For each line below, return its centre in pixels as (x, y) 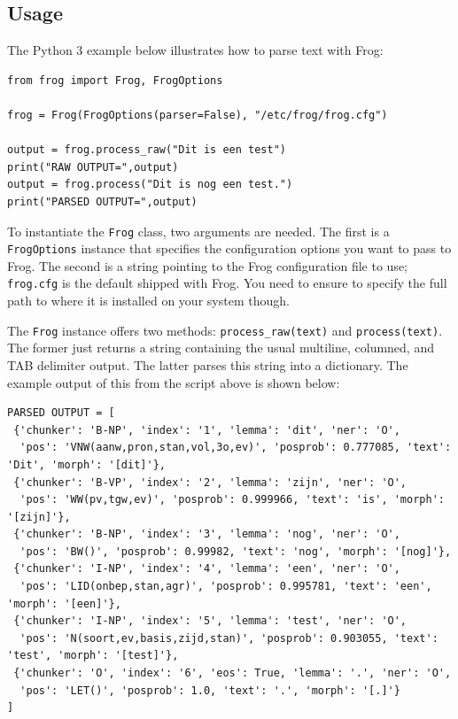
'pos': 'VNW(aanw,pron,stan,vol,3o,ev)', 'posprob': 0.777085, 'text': (236, 448)
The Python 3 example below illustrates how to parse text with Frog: (195, 50)
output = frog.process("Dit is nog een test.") (150, 185)
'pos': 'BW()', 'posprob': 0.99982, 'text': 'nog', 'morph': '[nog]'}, (236, 551)
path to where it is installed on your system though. (148, 301)
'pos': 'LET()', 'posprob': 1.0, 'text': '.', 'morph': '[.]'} (210, 690)
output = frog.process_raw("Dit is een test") (147, 150)
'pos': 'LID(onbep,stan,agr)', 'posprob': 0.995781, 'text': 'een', (226, 587)
